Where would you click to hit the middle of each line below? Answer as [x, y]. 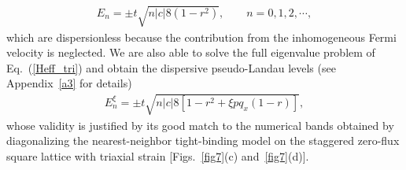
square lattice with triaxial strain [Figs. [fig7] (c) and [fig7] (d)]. [158, 155]
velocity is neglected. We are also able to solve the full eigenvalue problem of [191, 52]
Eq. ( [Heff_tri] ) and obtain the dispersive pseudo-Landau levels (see [171, 67]
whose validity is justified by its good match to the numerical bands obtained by [200, 125]
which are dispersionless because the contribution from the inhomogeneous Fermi [201, 37]
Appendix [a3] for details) [69, 83]
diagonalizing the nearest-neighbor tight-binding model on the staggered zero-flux [203, 140]
